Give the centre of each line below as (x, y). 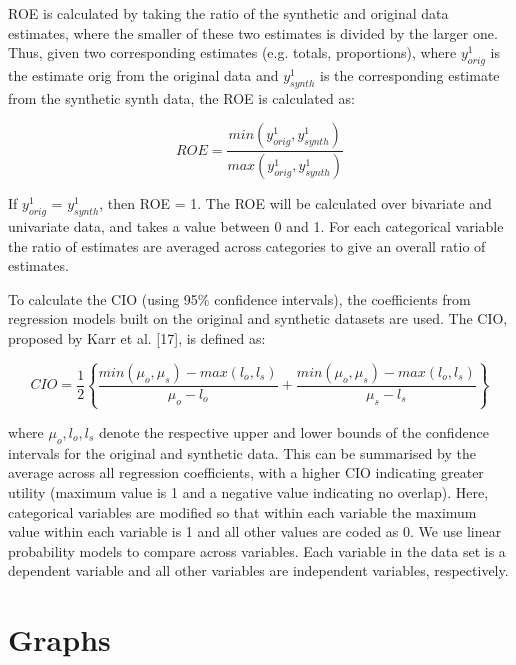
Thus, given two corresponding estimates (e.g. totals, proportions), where (232, 52)
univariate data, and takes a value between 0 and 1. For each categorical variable (256, 226)
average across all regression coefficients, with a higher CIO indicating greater (246, 472)
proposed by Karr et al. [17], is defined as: (137, 338)
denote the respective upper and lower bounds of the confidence (293, 431)
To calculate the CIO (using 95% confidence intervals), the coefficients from (239, 298)
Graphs (59, 639)
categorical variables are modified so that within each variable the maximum (242, 511)
